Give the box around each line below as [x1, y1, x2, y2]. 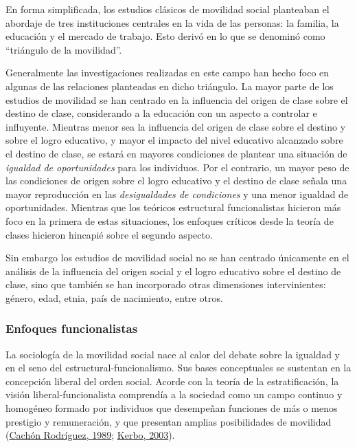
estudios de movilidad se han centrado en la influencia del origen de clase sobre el [5, 92, 348, 107]
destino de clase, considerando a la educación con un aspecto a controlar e [5, 106, 317, 120]
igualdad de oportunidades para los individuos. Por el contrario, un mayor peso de [5, 160, 349, 174]
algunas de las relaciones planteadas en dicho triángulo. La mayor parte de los [5, 78, 334, 93]
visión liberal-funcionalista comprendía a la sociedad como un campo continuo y [5, 387, 343, 402]
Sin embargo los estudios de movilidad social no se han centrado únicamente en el [5, 250, 349, 265]
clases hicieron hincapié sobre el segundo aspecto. [5, 227, 213, 241]
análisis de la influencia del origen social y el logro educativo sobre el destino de [5, 263, 341, 278]
